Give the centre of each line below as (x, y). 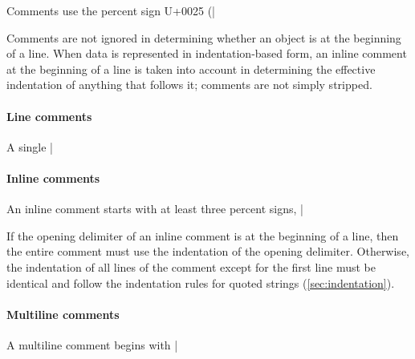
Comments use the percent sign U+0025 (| (111, 10)
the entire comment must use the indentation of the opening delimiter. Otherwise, (208, 251)
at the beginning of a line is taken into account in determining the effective (191, 69)
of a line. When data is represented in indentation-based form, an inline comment (207, 53)
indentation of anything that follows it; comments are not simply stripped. (189, 85)
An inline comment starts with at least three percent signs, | (155, 209)
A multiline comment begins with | (92, 344)
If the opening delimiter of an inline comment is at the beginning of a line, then (203, 235)
